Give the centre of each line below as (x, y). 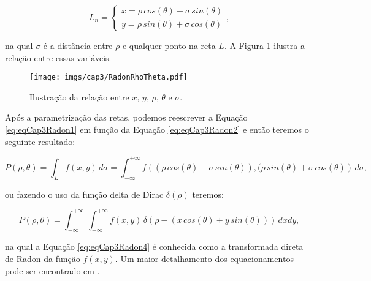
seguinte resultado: (40, 141)
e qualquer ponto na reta (169, 45)
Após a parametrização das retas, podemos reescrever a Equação (126, 117)
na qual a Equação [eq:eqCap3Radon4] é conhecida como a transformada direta (154, 246)
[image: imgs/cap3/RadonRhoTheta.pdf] (109, 77)
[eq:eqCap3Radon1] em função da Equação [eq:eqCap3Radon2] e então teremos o (157, 129)
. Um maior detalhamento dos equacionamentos (204, 258)
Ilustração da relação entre (79, 96)
